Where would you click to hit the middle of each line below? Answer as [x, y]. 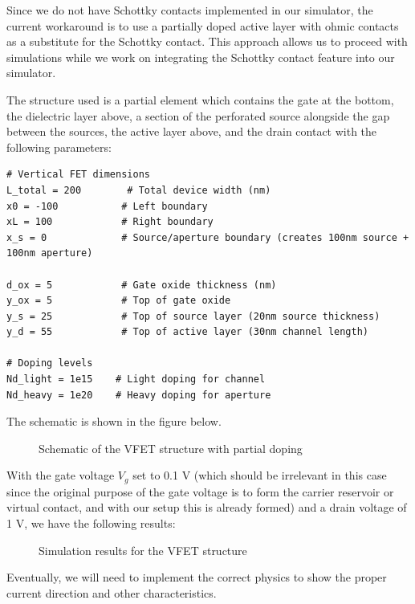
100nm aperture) [50, 253]
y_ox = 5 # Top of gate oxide [119, 301]
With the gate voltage [61, 475]
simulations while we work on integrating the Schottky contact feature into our [201, 57]
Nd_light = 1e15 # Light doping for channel [136, 380]
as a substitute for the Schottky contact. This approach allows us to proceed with [207, 41]
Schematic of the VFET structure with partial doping [171, 448]
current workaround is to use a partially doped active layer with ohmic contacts [203, 25]
